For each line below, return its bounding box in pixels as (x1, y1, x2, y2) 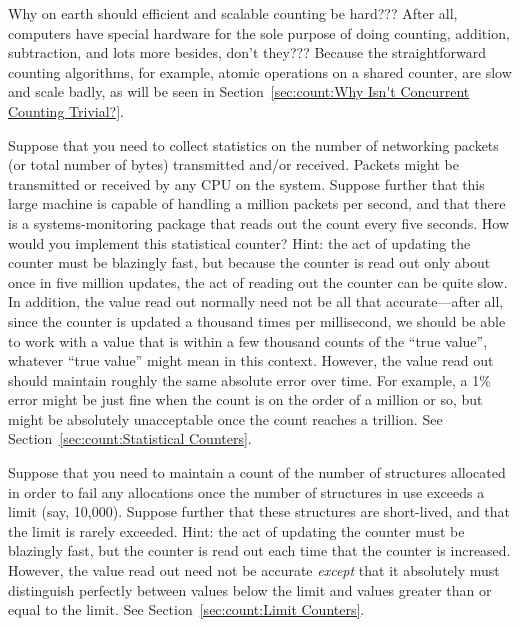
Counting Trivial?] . (8, 100, 124, 121)
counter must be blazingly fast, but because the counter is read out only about (8, 252, 491, 273)
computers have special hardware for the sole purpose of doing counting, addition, (8, 22, 510, 43)
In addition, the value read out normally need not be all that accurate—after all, (8, 291, 504, 312)
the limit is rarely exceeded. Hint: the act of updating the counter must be (8, 520, 465, 541)
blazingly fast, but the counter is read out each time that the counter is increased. (8, 540, 511, 561)
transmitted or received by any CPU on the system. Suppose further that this (8, 173, 485, 194)
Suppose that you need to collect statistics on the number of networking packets (8, 134, 499, 155)
